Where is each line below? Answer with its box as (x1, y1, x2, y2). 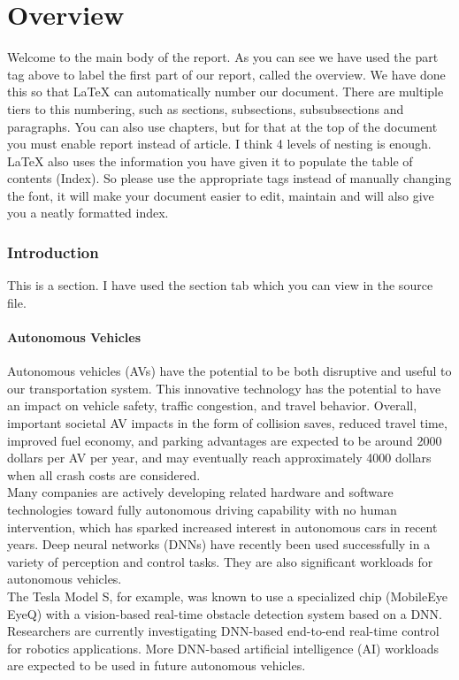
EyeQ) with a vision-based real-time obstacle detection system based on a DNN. (7, 604, 443, 623)
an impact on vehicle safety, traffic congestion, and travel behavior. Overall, (7, 396, 417, 415)
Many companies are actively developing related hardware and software (7, 483, 394, 501)
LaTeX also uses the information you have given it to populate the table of (7, 151, 413, 170)
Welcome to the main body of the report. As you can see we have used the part (7, 48, 439, 66)
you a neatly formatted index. (7, 203, 169, 222)
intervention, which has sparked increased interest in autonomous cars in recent (7, 517, 438, 536)
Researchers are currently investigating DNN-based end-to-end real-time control (7, 622, 440, 640)
